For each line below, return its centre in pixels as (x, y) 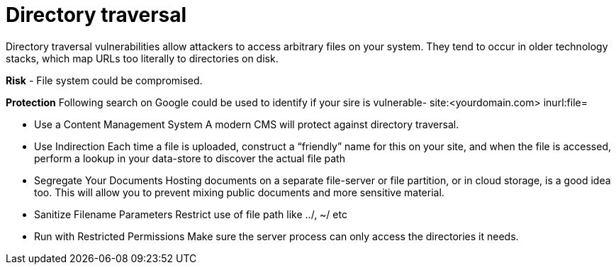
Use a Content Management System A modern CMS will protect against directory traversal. (247, 124)
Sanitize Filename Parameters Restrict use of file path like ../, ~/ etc (191, 214)
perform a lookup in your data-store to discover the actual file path (190, 158)
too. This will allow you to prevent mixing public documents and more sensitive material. (239, 192)
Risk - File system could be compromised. (104, 80)
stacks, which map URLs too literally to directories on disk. (142, 58)
